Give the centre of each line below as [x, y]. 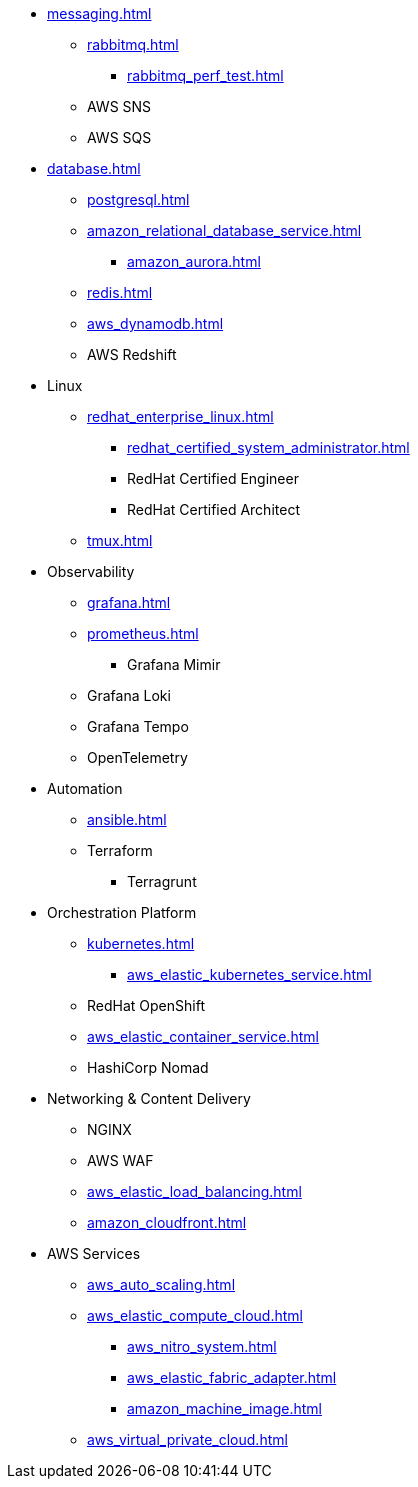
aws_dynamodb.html [155, 323]
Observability [91, 571]
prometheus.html [143, 633]
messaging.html [99, 13]
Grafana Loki [129, 695]
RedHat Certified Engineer [213, 478]
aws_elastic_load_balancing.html [194, 1191]
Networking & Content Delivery [149, 1098]
